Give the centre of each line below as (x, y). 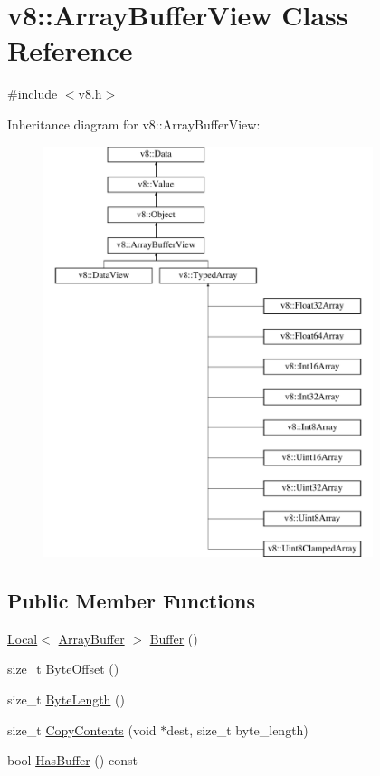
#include (33, 94)
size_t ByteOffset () (63, 669)
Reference (70, 50)
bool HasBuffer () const (72, 760)
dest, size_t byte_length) (237, 729)
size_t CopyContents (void (82, 729)
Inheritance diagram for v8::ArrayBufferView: (134, 124)
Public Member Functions (131, 601)
